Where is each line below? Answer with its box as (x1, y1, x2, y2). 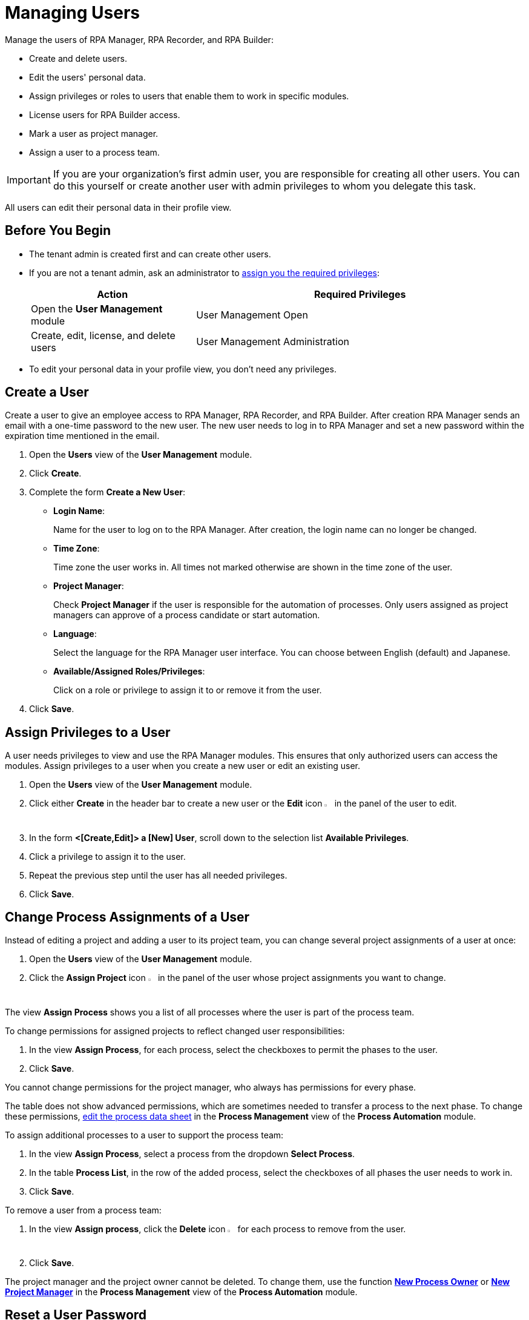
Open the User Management (31, 302, 163, 315)
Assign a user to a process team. (29, 147, 160, 157)
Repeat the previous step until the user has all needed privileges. (29, 870, 287, 880)
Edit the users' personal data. (29, 71, 146, 82)
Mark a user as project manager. (29, 128, 159, 139)
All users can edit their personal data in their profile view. (5, 202, 232, 213)
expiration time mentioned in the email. (5, 431, 160, 441)
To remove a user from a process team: (5, 1204, 162, 1215)
